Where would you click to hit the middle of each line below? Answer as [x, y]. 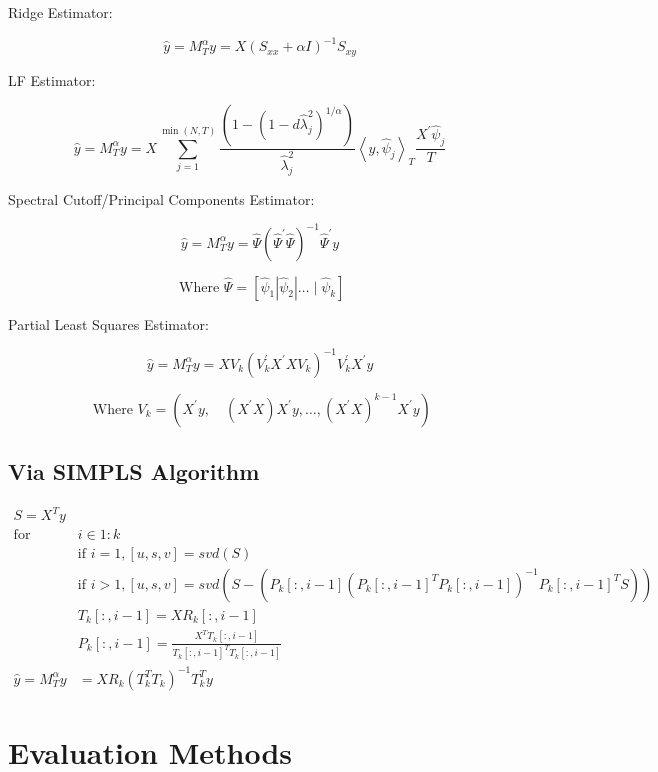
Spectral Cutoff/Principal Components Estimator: [161, 198]
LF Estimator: [52, 79]
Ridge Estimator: [60, 12]
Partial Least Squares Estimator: [108, 323]
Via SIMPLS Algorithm [134, 471]
